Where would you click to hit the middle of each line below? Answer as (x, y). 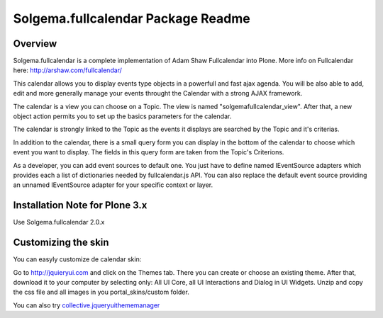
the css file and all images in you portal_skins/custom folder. (101, 292)
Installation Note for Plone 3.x (80, 205)
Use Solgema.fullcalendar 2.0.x (59, 222)
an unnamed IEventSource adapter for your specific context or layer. (113, 185)
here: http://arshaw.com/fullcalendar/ (67, 70)
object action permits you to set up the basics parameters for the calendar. (122, 116)
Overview (35, 44)
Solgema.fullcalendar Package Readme (132, 18)
